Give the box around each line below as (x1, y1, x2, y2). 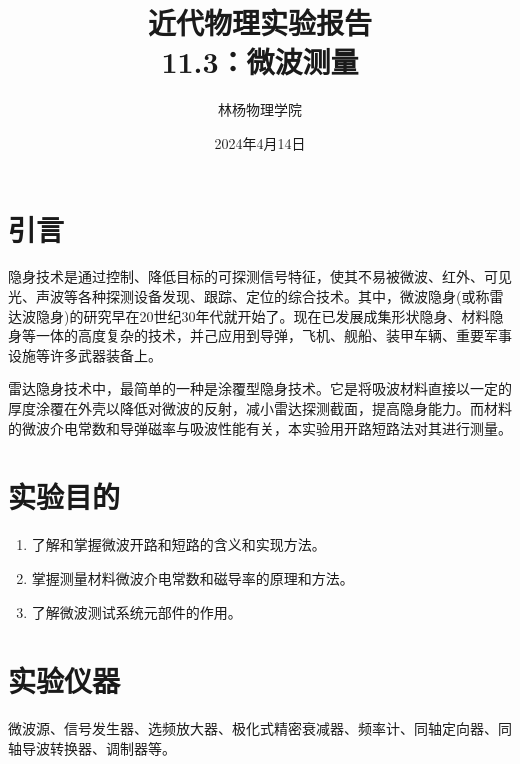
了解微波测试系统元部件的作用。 (31, 601, 242, 622)
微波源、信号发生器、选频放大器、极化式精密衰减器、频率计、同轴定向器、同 (8, 718, 512, 739)
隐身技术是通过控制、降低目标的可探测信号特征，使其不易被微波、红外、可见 (8, 266, 512, 287)
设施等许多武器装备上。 (8, 344, 162, 365)
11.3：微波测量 (161, 41, 359, 82)
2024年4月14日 (214, 132, 306, 153)
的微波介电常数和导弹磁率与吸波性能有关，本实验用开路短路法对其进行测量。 (8, 417, 512, 438)
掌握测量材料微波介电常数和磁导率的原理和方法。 (31, 567, 354, 588)
